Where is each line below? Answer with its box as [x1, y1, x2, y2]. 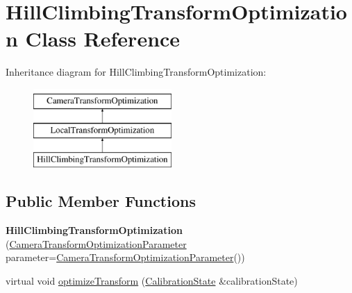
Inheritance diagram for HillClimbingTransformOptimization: [6, 65, 267, 79]
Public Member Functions [6, 190, 196, 212]
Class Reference [25, 24, 181, 53]
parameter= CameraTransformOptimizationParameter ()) [6, 250, 245, 265]
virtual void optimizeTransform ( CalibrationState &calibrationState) [6, 273, 298, 287]
